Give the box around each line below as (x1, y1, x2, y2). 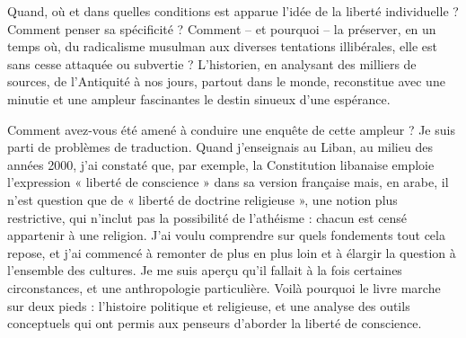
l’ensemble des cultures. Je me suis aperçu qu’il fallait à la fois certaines (7, 261, 402, 280)
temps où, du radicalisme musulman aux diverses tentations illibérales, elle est (7, 37, 438, 56)
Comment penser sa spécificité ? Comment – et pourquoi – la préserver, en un (7, 19, 436, 38)
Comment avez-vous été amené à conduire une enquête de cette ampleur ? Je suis (7, 120, 455, 138)
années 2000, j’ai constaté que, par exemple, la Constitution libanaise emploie (7, 155, 435, 173)
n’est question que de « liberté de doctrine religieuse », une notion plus (7, 190, 398, 209)
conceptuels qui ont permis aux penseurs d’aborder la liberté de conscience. (7, 314, 422, 333)
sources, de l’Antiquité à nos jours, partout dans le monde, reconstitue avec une (7, 72, 445, 91)
